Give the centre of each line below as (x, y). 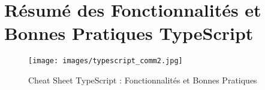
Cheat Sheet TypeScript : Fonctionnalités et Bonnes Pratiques (143, 80)
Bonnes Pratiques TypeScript (129, 33)
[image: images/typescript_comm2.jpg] (106, 61)
